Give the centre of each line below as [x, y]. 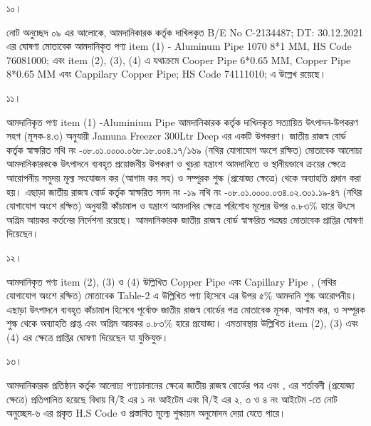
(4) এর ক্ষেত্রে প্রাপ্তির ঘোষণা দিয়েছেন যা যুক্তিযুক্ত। [88, 337]
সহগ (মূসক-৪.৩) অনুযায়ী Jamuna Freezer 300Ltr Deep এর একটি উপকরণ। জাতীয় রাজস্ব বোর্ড [176, 136]
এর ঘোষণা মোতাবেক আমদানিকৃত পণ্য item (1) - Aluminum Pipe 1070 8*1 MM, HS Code [179, 46]
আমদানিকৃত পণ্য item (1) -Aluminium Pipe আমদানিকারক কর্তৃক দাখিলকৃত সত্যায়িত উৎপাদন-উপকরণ [182, 121]
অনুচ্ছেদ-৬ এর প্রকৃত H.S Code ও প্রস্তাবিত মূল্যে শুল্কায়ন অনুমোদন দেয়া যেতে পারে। [146, 413]
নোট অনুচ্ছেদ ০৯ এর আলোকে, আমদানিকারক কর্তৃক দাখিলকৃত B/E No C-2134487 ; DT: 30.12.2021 [185, 32]
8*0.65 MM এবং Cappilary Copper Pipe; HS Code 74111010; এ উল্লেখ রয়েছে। [167, 74]
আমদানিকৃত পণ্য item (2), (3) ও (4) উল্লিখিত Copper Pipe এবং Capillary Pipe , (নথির [172, 281]
